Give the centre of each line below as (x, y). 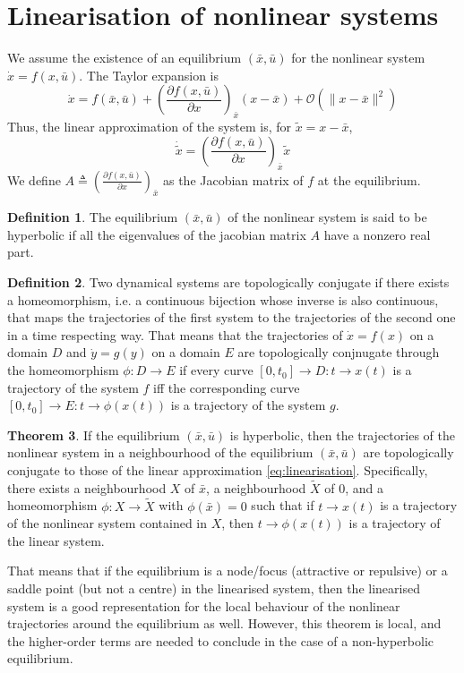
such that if (283, 505)
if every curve (216, 370)
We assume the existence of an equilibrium (125, 58)
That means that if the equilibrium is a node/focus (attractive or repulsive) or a (228, 571)
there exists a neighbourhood (87, 487)
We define (34, 179)
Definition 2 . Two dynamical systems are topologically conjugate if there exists (228, 282)
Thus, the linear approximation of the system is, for (149, 127)
